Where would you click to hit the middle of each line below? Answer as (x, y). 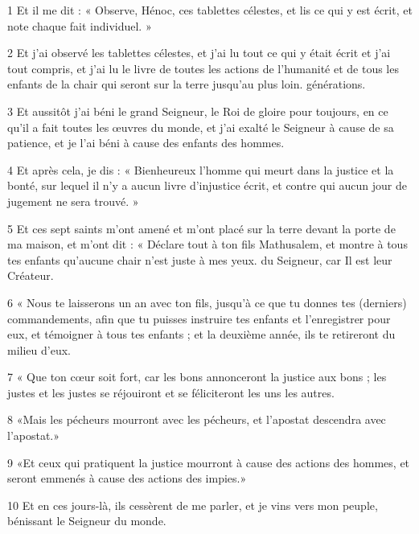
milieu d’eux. (39, 349)
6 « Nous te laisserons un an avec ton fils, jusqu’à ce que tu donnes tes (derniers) (207, 302)
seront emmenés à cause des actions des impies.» (127, 478)
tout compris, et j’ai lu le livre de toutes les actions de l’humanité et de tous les (203, 68)
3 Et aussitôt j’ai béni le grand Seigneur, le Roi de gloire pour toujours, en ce (198, 111)
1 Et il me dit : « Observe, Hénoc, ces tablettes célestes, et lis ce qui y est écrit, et (210, 10)
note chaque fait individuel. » (80, 25)
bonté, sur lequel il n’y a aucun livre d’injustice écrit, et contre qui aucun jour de (207, 185)
